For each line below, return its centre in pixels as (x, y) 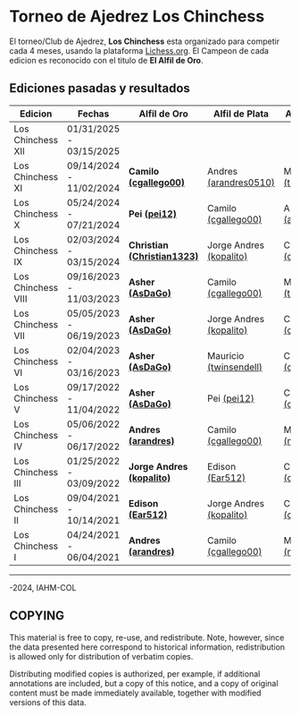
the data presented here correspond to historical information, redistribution (147, 647)
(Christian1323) (163, 256)
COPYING (37, 616)
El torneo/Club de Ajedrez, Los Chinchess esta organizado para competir (144, 41)
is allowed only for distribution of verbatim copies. (101, 656)
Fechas (93, 114)
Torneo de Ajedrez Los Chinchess (137, 17)
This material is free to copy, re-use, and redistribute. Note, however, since (147, 637)
